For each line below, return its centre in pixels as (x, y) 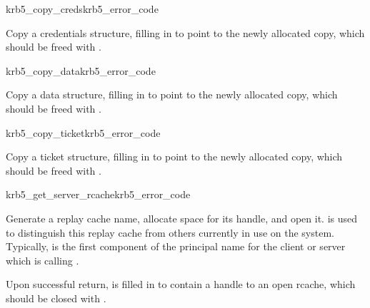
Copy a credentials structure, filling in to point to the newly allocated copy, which (185, 32)
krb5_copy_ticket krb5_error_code (83, 132)
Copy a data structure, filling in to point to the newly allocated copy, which (172, 94)
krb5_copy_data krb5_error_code (81, 70)
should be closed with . (56, 298)
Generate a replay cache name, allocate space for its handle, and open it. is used (182, 218)
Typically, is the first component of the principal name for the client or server (176, 246)
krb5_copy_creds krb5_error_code (82, 9)
